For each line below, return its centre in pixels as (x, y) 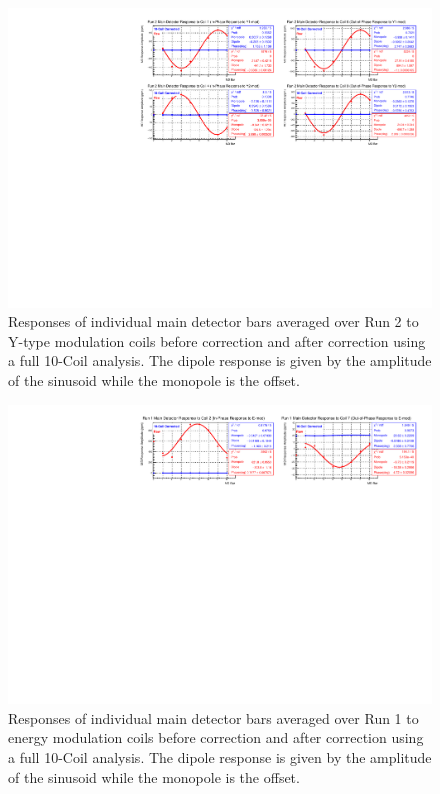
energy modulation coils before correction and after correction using (216, 737)
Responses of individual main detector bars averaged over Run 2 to (213, 321)
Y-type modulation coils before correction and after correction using (217, 340)
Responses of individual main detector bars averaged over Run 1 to (213, 717)
